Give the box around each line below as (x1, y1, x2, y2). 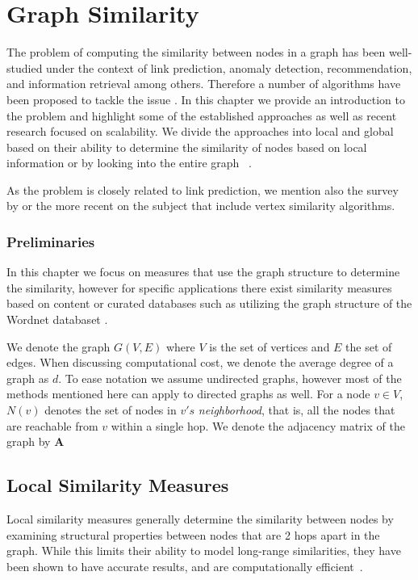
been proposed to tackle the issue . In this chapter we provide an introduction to (6, 90, 405, 107)
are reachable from (6, 417, 98, 434)
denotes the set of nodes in (44, 401, 177, 418)
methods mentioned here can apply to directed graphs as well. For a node (6, 385, 370, 402)
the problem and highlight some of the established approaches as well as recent (6, 107, 397, 124)
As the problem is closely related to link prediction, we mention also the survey (6, 181, 399, 198)
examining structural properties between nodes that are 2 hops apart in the (6, 526, 380, 543)
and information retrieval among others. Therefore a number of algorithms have (6, 75, 401, 92)
